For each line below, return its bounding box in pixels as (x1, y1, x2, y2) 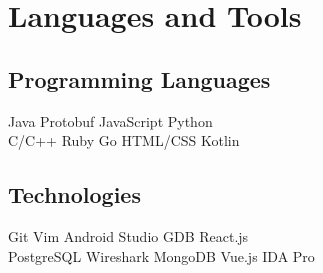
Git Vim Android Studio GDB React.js (8, 225, 249, 246)
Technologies (8, 179, 141, 210)
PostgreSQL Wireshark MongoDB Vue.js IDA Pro (8, 245, 315, 266)
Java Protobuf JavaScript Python (8, 110, 213, 131)
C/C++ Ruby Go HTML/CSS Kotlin (8, 130, 240, 151)
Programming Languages (8, 63, 271, 94)
